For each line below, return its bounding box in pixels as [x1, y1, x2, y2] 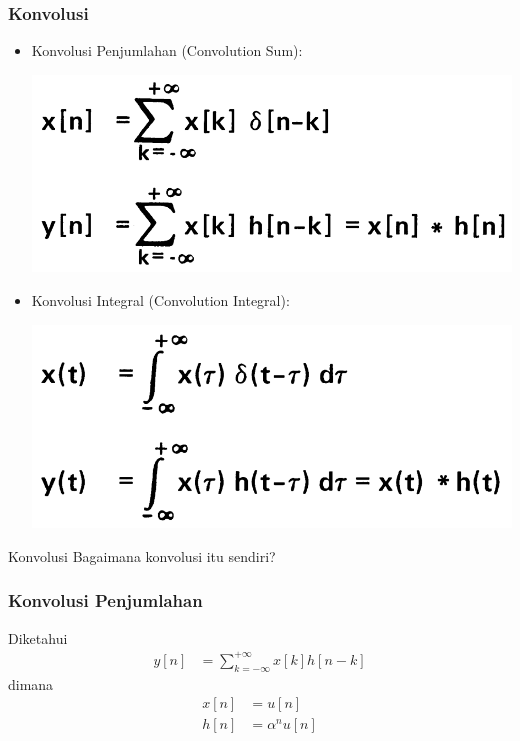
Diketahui [8, 627, 68, 648]
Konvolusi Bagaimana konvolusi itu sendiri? [8, 545, 276, 566]
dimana [8, 673, 54, 694]
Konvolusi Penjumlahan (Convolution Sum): [31, 40, 303, 61]
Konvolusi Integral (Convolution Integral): [31, 289, 290, 310]
